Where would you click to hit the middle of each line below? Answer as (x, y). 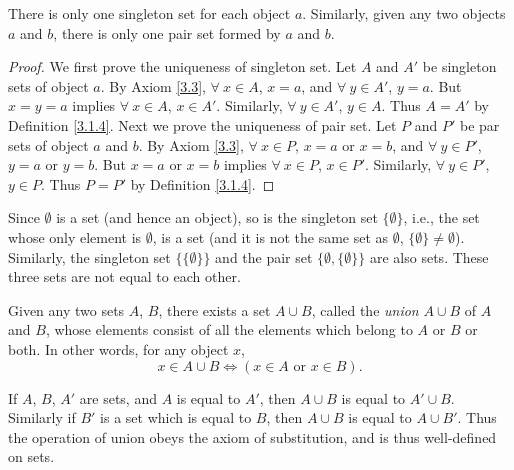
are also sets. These (429, 256)
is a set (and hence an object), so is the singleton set (217, 217)
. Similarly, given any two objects (404, 13)
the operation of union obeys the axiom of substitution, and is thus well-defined (252, 436)
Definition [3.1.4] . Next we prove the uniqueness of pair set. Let (202, 124)
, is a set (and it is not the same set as (270, 236)
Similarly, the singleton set (89, 256)
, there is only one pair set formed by (167, 32)
